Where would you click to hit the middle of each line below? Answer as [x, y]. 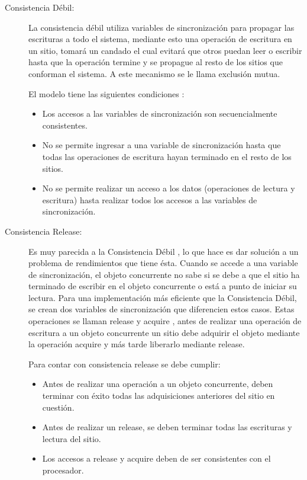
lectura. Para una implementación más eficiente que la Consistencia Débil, [163, 297]
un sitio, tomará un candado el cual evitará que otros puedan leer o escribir [165, 50]
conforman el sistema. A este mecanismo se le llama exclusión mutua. [154, 73]
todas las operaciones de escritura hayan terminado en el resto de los [167, 156]
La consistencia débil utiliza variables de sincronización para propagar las [161, 27]
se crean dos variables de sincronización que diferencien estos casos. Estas [161, 309]
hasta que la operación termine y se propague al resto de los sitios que [156, 62]
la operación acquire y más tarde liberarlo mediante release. [137, 344]
